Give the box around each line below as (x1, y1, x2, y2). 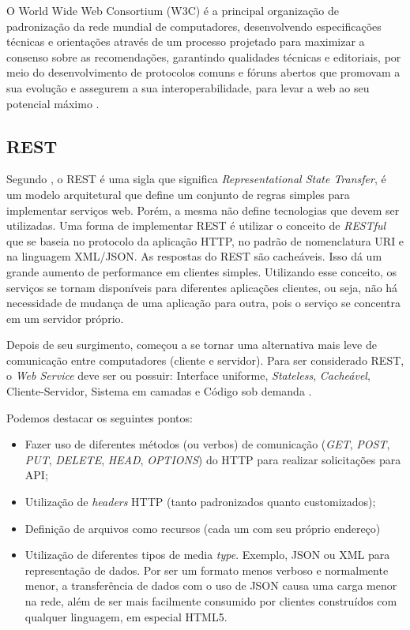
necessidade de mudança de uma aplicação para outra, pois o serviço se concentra (6, 294, 401, 311)
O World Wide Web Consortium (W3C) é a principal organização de (6, 2, 340, 18)
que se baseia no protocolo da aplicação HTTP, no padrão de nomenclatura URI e (6, 232, 404, 249)
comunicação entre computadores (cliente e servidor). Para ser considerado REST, (6, 351, 404, 368)
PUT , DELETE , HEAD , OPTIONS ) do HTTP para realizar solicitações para (24, 451, 401, 467)
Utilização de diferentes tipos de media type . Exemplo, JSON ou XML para (24, 546, 390, 563)
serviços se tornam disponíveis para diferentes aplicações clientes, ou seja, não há (6, 279, 398, 295)
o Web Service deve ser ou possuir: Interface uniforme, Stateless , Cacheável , (6, 367, 371, 384)
